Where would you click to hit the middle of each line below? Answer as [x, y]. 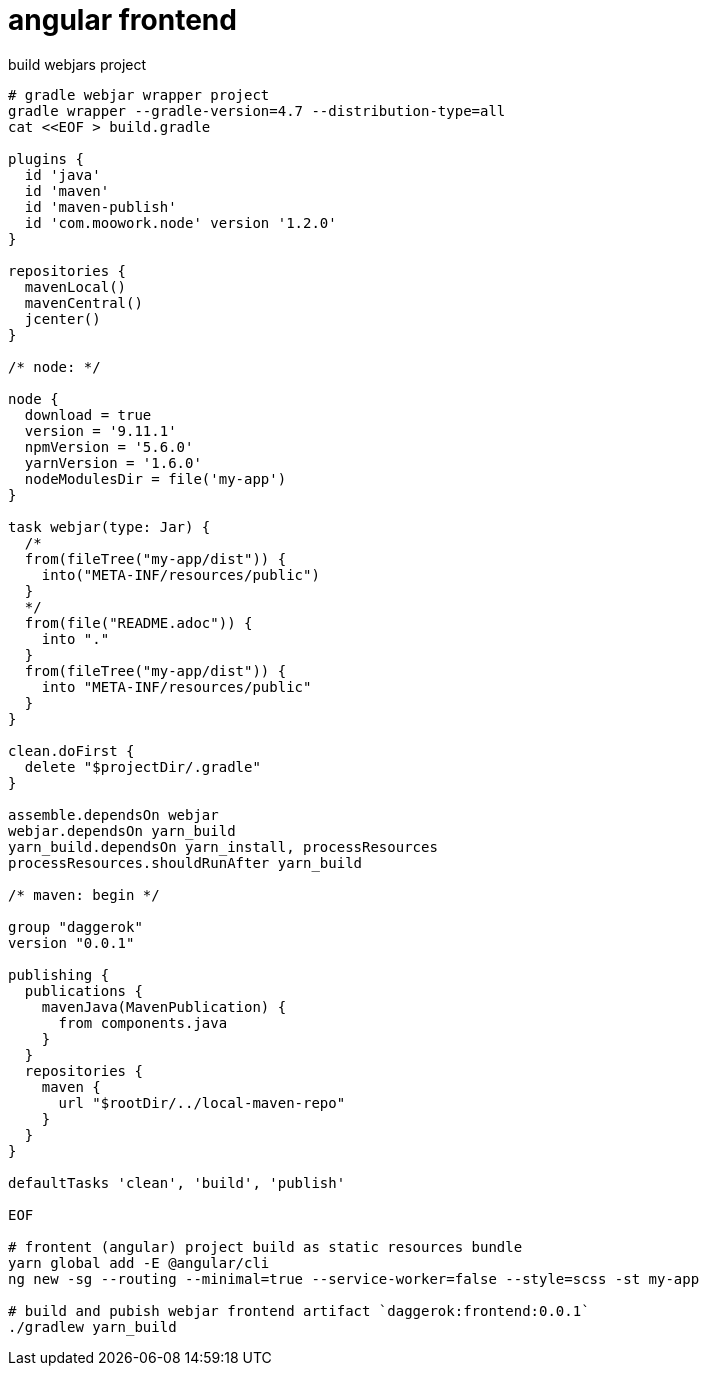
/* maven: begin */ [84, 894]
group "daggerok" [75, 926]
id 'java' [62, 174]
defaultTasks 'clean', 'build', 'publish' [177, 1182]
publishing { [59, 974]
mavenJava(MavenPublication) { [164, 1006]
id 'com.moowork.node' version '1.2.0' [180, 222]
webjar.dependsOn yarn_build [122, 830]
